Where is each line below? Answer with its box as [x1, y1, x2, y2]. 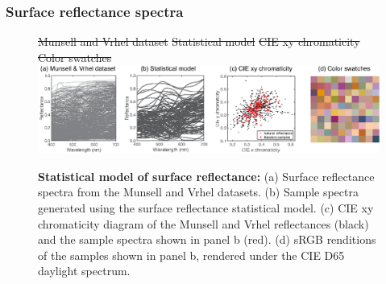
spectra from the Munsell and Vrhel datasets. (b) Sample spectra [38, 183, 359, 200]
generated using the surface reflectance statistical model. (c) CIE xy [38, 199, 374, 216]
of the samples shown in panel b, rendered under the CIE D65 [38, 246, 345, 263]
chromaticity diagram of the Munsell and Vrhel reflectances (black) [38, 215, 369, 232]
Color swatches [38, 48, 112, 65]
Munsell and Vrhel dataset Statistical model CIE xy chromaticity [38, 33, 360, 50]
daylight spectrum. [38, 262, 131, 279]
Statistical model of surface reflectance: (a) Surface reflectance [38, 167, 375, 184]
